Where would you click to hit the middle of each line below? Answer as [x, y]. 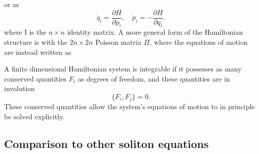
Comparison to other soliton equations [106, 144]
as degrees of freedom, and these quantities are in [154, 78]
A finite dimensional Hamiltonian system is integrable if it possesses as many [123, 69]
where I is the [25, 32]
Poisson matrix [118, 42]
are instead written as [38, 52]
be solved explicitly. [34, 117]
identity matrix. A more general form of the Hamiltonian [155, 32]
